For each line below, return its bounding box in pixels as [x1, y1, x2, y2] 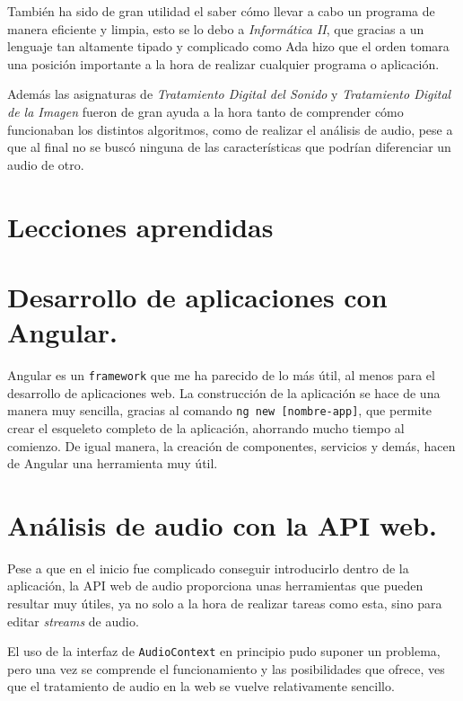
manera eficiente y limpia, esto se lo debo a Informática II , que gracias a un [7, 19, 424, 38]
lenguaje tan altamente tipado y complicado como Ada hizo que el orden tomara [7, 37, 450, 56]
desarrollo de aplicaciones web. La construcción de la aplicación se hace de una [7, 383, 441, 402]
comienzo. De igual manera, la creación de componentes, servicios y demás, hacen [7, 436, 456, 455]
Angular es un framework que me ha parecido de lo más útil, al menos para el [7, 366, 435, 385]
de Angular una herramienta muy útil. [7, 454, 218, 473]
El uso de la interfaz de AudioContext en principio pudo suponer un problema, [7, 642, 441, 661]
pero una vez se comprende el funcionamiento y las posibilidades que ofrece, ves [7, 659, 445, 678]
